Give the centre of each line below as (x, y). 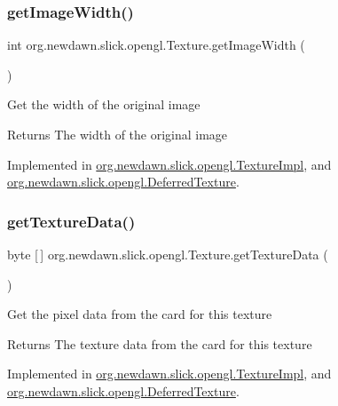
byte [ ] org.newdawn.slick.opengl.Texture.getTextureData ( (168, 254)
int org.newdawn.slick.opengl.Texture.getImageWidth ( (156, 45)
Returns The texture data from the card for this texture (160, 343)
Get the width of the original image (104, 104)
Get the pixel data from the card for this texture (140, 314)
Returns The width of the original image (118, 134)
